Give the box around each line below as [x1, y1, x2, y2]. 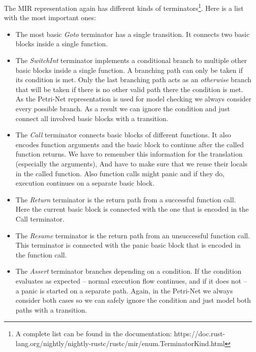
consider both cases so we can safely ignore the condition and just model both [15, 295, 251, 305]
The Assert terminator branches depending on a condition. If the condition [15, 266, 242, 276]
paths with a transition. [15, 304, 87, 315]
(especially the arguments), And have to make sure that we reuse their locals [15, 158, 248, 168]
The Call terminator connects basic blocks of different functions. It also [15, 129, 231, 140]
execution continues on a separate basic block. [15, 178, 155, 188]
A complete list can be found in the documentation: [15, 328, 172, 339]
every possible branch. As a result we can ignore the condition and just [15, 103, 230, 113]
